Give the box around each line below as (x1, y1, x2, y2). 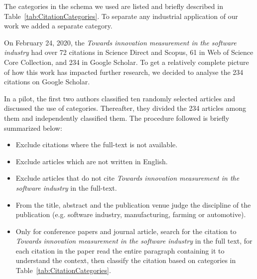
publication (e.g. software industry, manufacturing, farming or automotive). (15, 209, 246, 220)
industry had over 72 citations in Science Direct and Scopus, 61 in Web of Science (4, 47, 254, 57)
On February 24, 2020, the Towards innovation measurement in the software (4, 37, 237, 47)
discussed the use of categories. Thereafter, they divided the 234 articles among (4, 103, 246, 113)
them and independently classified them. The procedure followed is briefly (4, 112, 230, 123)
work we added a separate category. (4, 20, 113, 31)
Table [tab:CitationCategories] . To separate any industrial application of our (4, 10, 238, 21)
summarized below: (4, 122, 62, 133)
